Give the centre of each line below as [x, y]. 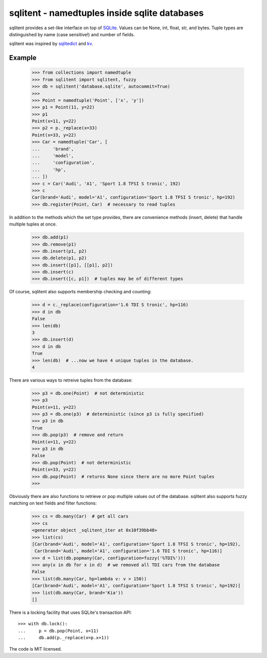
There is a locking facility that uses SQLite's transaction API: [70, 612]
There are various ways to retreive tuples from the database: [71, 380]
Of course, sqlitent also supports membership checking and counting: [80, 292]
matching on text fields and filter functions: [53, 503]
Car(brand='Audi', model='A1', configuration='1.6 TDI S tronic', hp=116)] [129, 551]
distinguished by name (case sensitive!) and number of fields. [72, 34]
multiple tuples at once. [33, 224]
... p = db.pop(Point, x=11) [58, 631]
